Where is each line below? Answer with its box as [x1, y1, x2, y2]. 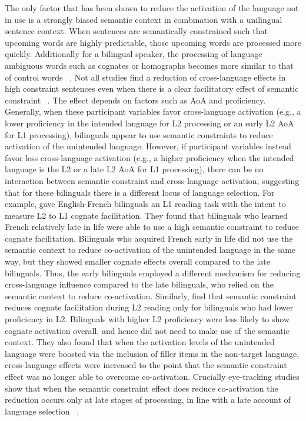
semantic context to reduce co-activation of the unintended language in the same [5, 243, 296, 256]
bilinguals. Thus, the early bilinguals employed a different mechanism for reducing [5, 266, 301, 279]
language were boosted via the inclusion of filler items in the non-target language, [5, 347, 300, 359]
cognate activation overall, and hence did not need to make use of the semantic [5, 324, 290, 336]
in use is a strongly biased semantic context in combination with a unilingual [5, 13, 282, 25]
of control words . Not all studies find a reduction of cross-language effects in [5, 71, 286, 83]
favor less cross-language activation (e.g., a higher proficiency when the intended [5, 151, 294, 163]
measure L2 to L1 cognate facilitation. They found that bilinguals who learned [5, 209, 288, 221]
